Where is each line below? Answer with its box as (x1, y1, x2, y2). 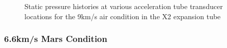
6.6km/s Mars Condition (4, 32, 107, 45)
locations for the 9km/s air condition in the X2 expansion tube (24, 11, 221, 21)
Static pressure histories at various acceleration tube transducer (24, 1, 223, 11)
